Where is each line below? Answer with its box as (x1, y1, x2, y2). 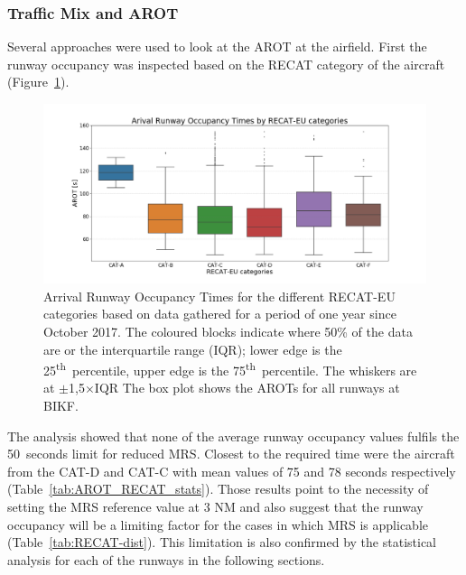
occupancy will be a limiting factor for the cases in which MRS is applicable (7, 515, 429, 533)
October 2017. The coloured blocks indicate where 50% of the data (43, 321, 413, 340)
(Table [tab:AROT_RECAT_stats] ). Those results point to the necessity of (7, 479, 429, 498)
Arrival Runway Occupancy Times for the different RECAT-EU (43, 286, 396, 305)
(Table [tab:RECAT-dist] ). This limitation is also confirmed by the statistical (7, 533, 436, 552)
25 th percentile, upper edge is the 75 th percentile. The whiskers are (43, 358, 417, 379)
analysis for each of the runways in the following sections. (7, 550, 325, 569)
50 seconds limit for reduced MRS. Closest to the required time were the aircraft (7, 444, 455, 463)
